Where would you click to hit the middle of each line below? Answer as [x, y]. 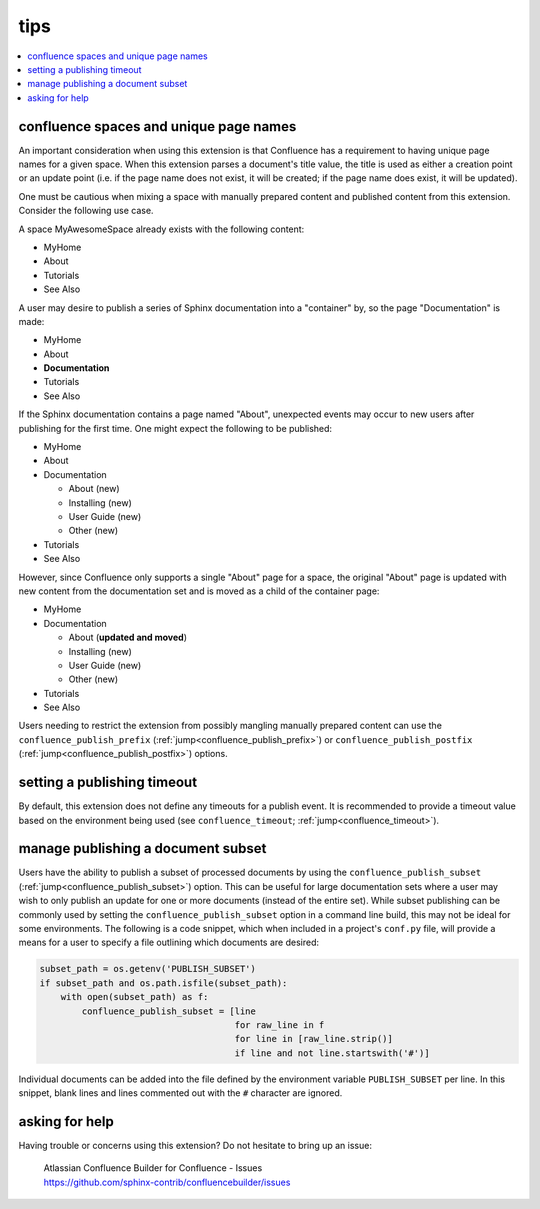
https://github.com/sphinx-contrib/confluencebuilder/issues [167, 1182]
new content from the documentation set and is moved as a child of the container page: [199, 591]
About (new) [94, 489]
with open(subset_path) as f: [134, 997]
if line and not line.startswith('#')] [332, 1053]
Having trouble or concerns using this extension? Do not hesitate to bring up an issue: [195, 1146]
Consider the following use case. [86, 211]
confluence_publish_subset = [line [169, 1011]
